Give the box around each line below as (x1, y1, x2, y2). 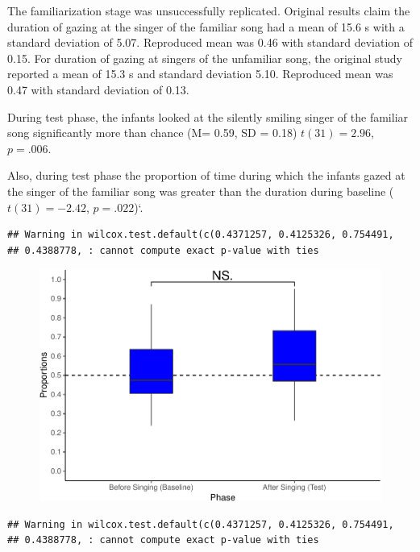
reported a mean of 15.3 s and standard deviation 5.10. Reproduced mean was (7, 65, 393, 82)
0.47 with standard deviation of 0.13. (7, 81, 189, 98)
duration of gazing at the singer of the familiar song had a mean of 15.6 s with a (7, 18, 405, 35)
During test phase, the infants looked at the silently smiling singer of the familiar (7, 108, 409, 125)
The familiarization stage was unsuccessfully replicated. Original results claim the (7, 2, 410, 19)
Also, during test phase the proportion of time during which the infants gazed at (7, 167, 405, 184)
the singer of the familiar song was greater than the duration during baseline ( (7, 182, 394, 199)
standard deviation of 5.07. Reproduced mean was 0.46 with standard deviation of (7, 34, 414, 51)
